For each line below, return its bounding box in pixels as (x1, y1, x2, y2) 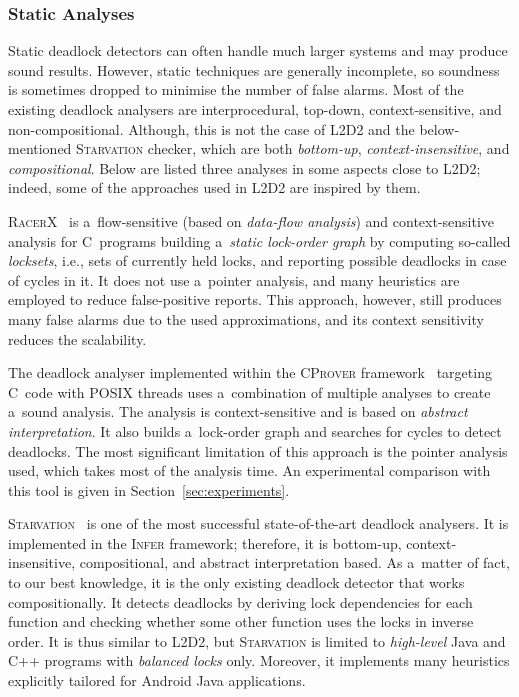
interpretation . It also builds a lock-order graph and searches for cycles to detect (8, 420, 502, 441)
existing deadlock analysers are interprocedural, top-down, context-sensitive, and (8, 99, 502, 119)
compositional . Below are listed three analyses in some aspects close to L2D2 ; (8, 157, 481, 178)
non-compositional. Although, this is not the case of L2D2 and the (8, 118, 415, 139)
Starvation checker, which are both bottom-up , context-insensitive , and (76, 138, 510, 159)
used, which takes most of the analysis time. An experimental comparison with (8, 460, 491, 481)
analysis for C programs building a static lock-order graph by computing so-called (8, 230, 511, 251)
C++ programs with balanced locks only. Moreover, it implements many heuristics (8, 650, 510, 671)
